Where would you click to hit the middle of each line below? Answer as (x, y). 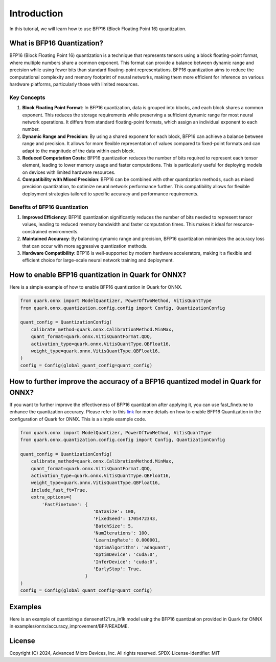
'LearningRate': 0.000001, (126, 540)
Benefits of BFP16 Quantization (49, 207)
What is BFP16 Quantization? (56, 43)
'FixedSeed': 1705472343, (125, 519)
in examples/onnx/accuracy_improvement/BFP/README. (69, 626)
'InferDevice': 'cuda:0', (125, 562)
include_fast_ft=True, (59, 490)
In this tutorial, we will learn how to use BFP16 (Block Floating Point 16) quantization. (98, 29)
